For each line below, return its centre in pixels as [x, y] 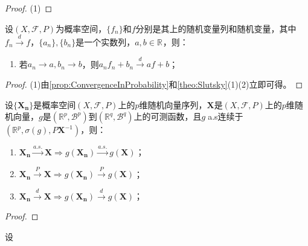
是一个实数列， [105, 41]
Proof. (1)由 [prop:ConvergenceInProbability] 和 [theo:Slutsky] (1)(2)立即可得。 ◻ [154, 84]
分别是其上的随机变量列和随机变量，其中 [216, 28]
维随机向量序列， [173, 104]
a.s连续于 [226, 116]
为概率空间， [81, 28]
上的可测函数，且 [168, 116]
